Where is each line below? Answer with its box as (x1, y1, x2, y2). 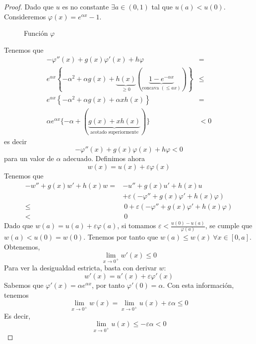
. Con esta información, (163, 279, 234, 290)
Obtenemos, (4, 241, 40, 252)
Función (24, 28, 48, 38)
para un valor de (4, 153, 54, 164)
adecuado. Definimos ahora (63, 153, 145, 164)
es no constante (62, 1, 109, 11)
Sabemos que (4, 279, 44, 290)
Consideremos (4, 11, 46, 21)
